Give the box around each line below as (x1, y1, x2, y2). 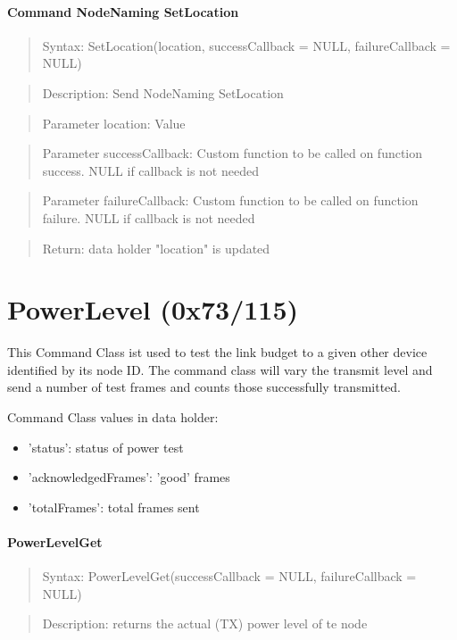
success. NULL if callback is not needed (42, 161, 259, 179)
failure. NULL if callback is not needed (42, 208, 255, 227)
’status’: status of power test (28, 437, 184, 456)
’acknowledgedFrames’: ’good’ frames (28, 468, 230, 486)
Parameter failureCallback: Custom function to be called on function (42, 191, 419, 210)
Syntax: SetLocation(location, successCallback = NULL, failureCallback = (42, 36, 451, 54)
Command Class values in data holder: (7, 408, 219, 427)
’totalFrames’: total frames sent (28, 497, 200, 516)
